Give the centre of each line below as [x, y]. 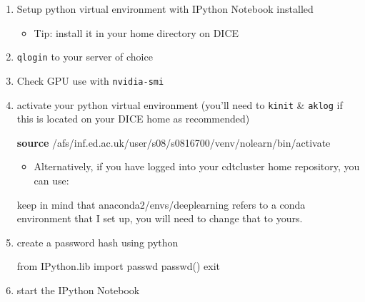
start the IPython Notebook [78, 290]
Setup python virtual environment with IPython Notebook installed [165, 9]
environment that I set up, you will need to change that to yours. [160, 218]
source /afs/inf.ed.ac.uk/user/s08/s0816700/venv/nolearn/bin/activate [174, 142]
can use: [51, 180]
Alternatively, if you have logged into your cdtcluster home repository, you [197, 166]
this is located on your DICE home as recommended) [133, 119]
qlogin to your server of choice [85, 57]
